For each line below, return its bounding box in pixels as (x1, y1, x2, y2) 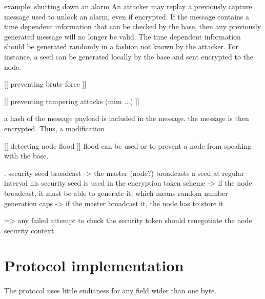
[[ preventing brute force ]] (4, 78, 87, 89)
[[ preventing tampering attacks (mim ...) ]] (4, 95, 139, 106)
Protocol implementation (4, 255, 184, 276)
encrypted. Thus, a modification (4, 123, 105, 133)
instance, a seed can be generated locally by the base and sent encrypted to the (4, 51, 254, 62)
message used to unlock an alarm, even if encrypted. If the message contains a (4, 11, 250, 22)
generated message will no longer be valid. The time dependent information (4, 31, 241, 42)
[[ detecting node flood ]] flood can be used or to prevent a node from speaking (4, 140, 252, 151)
